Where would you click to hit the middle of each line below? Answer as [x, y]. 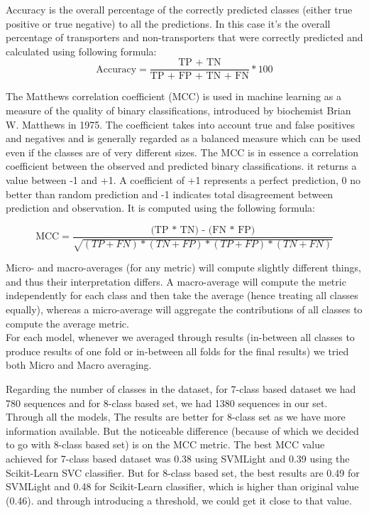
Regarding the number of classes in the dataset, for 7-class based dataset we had [181, 388]
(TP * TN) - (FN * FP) [203, 230]
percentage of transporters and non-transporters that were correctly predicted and [184, 37]
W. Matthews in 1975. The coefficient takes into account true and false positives [180, 124]
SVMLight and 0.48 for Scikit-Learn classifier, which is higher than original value [182, 486]
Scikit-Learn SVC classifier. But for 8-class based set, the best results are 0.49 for [183, 472]
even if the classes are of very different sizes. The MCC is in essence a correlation [182, 152]
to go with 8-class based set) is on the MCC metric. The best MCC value [165, 444]
